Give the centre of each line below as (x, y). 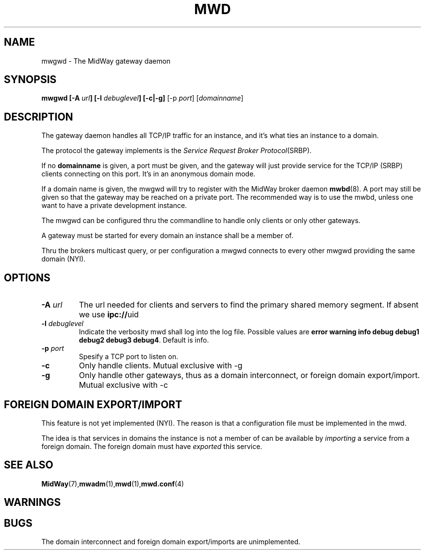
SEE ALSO (29, 465)
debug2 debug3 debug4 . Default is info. (144, 340)
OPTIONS (27, 277)
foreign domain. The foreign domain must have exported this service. (152, 446)
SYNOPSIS (30, 80)
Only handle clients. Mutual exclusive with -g (161, 366)
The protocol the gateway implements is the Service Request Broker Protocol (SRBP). (177, 151)
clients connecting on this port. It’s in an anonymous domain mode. (148, 174)
